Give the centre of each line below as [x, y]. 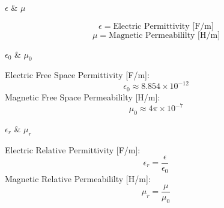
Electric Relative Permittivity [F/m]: [73, 149]
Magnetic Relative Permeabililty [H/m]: [78, 178]
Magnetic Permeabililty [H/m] [165, 35]
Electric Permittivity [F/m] [163, 26]
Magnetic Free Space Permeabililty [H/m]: [83, 96]
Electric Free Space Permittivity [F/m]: [77, 75]
